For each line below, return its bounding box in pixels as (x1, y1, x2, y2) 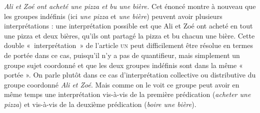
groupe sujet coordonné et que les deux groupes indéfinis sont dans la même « (4, 59, 243, 70)
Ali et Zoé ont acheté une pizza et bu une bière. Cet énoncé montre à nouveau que (4, 1, 256, 11)
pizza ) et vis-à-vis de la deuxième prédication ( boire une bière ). (4, 98, 196, 109)
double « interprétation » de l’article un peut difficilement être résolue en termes (4, 40, 253, 50)
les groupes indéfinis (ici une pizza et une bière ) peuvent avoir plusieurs (4, 10, 222, 21)
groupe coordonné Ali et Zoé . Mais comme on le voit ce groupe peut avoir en (4, 79, 239, 89)
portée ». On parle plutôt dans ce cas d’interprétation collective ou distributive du (4, 69, 256, 80)
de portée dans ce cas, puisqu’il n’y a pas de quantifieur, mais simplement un (4, 49, 240, 60)
